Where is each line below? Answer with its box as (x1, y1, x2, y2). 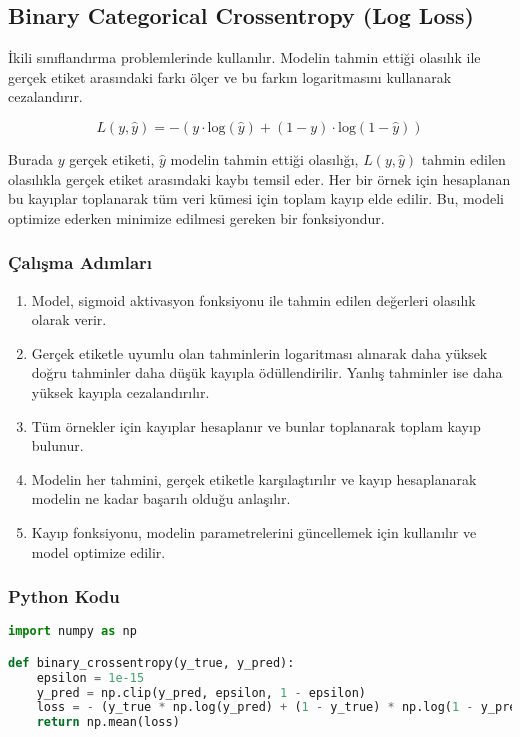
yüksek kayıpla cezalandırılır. (31, 381, 210, 402)
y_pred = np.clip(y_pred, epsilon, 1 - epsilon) (36, 685, 367, 700)
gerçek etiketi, (69, 148, 155, 169)
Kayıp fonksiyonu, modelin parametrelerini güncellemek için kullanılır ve (31, 521, 477, 542)
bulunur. (31, 435, 84, 456)
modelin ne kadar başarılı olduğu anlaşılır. (31, 488, 291, 509)
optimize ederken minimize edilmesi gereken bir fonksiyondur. (8, 207, 385, 228)
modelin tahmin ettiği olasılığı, (170, 148, 359, 169)
